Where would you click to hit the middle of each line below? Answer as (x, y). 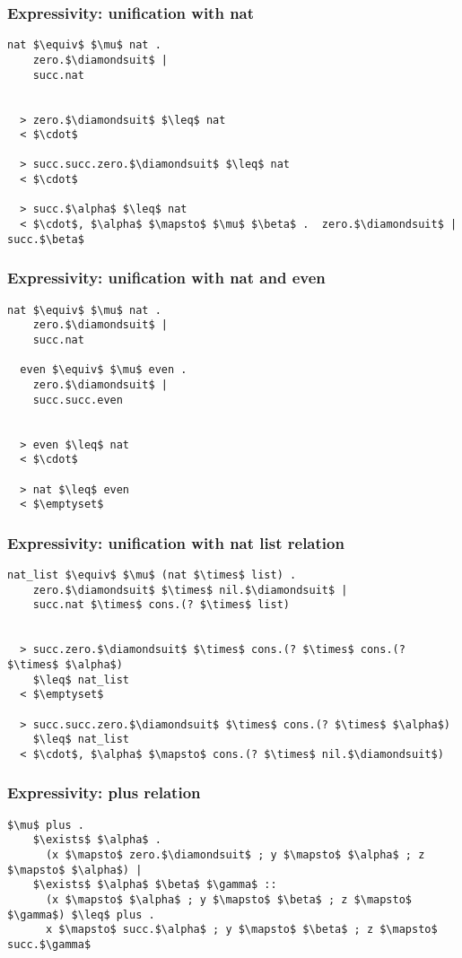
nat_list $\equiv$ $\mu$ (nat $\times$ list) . (152, 575)
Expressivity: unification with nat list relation (176, 542)
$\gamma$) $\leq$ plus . (81, 914)
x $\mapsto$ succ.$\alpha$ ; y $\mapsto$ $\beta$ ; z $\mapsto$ (241, 930)
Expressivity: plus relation (104, 793)
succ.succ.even (78, 400)
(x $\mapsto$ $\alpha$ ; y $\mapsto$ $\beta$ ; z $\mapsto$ (229, 900)
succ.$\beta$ (46, 239)
